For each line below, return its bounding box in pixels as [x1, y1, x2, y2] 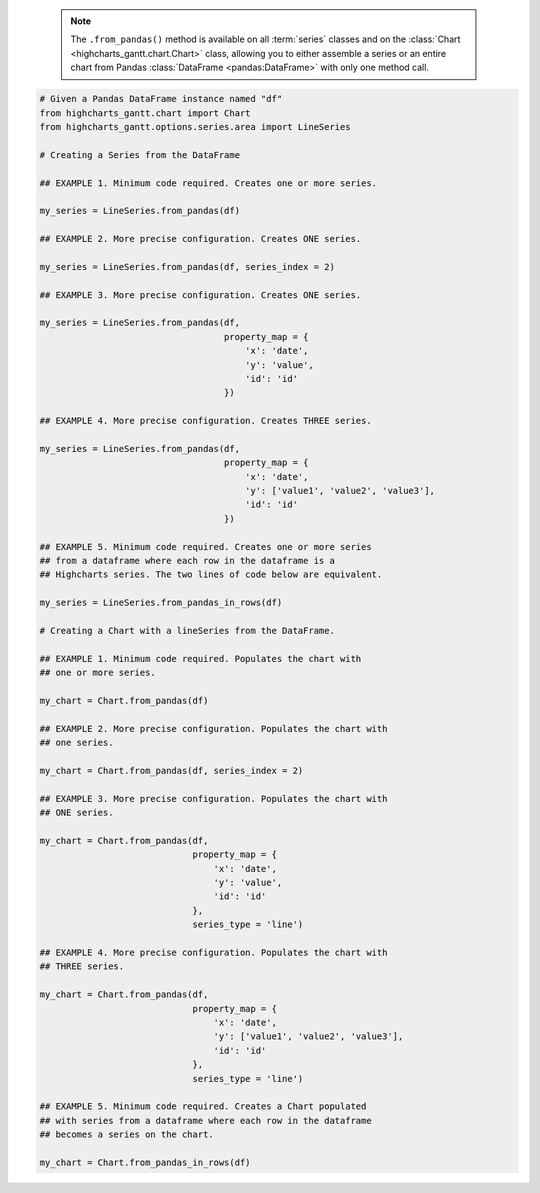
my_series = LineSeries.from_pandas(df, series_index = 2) [39, 261, 335, 272]
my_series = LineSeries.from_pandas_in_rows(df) [39, 597, 283, 609]
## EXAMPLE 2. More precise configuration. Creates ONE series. [39, 233, 362, 245]
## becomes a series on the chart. [39, 1129, 214, 1140]
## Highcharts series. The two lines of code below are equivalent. [39, 569, 383, 580]
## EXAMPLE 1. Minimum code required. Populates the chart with [39, 653, 362, 664]
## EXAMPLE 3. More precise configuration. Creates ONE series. [39, 289, 362, 300]
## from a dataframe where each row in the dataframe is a [39, 555, 335, 567]
